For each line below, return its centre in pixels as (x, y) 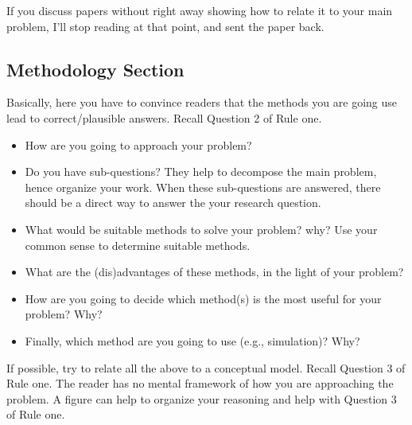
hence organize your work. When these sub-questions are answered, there (203, 187)
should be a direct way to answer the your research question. (173, 203)
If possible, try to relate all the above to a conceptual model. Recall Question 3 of (206, 367)
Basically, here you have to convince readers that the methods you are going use (202, 102)
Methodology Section (95, 69)
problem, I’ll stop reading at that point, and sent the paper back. (165, 26)
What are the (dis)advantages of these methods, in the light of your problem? (214, 272)
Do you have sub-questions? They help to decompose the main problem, (201, 172)
